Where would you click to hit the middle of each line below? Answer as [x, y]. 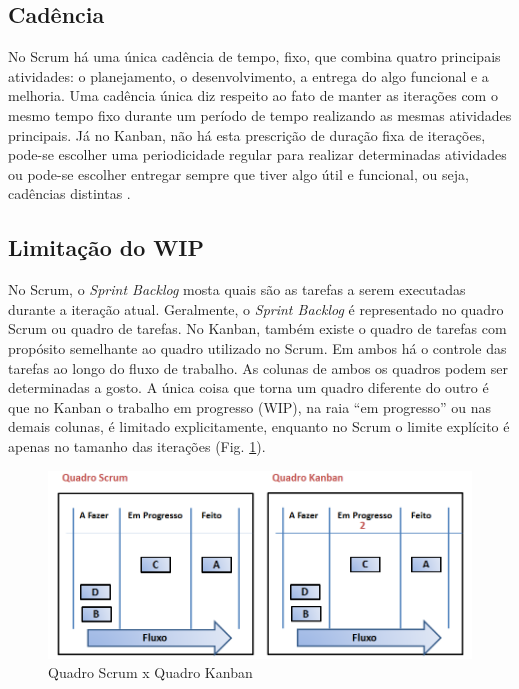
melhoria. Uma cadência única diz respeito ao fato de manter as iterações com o [253, 95]
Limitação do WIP [106, 247]
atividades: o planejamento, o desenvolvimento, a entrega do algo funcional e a [248, 75]
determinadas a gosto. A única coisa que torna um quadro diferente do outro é [248, 387]
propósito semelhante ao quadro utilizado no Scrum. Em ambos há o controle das [257, 347]
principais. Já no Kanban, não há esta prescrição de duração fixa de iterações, [247, 134]
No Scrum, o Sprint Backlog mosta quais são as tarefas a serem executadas [237, 289]
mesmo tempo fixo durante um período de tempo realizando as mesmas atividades [260, 114]
